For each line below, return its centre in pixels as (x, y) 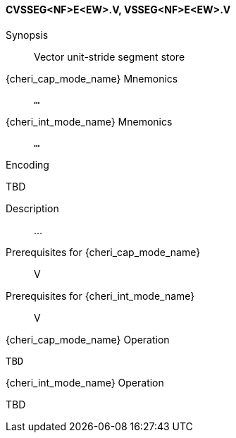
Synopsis (27, 35)
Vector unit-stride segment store (110, 56)
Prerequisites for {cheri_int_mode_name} (100, 296)
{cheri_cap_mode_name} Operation (88, 339)
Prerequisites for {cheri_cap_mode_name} (103, 252)
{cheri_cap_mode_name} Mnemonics (92, 78)
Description (32, 208)
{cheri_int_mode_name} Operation (85, 382)
